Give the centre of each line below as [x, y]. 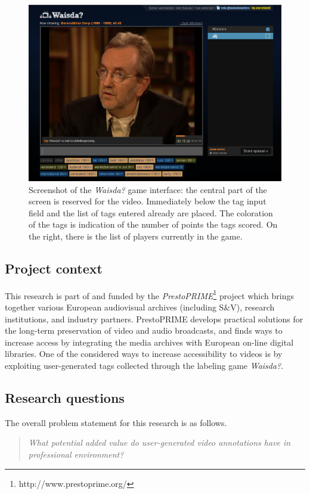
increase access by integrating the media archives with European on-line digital [149, 342]
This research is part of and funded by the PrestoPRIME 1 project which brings [149, 294]
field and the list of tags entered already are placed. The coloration [151, 212]
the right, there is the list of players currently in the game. [136, 236]
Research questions [65, 398]
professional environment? [76, 454]
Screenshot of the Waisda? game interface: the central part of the [148, 189]
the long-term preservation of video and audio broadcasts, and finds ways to [144, 330]
